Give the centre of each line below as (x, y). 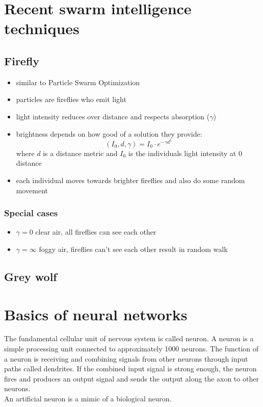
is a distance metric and (80, 153)
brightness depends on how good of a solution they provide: (109, 133)
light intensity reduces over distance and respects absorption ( (113, 116)
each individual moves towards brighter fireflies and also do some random (130, 180)
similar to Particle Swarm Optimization (78, 82)
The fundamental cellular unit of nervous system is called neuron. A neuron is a (129, 338)
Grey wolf (31, 276)
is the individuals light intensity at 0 (185, 153)
